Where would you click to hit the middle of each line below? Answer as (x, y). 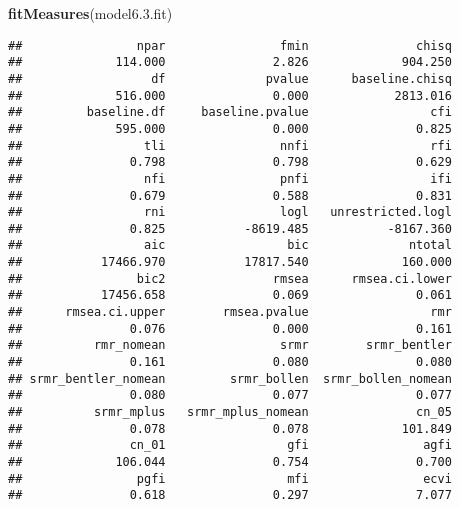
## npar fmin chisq (230, 45)
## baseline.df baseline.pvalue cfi (230, 112)
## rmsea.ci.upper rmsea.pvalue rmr (230, 312)
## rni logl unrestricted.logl (230, 212)
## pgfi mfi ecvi (230, 478)
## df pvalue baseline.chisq (230, 78)
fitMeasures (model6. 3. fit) (90, 13)
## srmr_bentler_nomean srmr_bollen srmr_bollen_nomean (230, 378)
